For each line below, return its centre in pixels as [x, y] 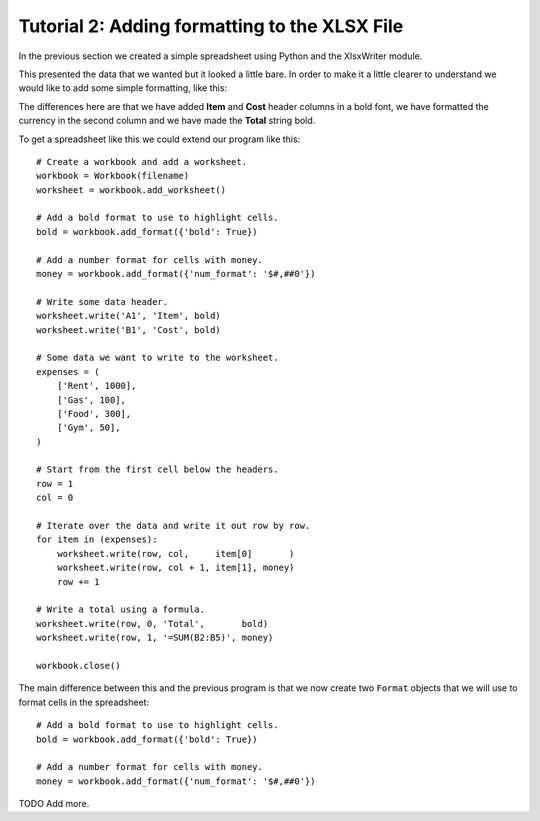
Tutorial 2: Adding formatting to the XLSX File [211, 26]
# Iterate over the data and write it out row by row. [173, 526]
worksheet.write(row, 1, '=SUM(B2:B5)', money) [155, 638]
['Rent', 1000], [96, 386]
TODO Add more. [54, 804]
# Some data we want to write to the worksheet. [157, 358]
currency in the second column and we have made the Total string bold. [167, 121]
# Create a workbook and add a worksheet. [142, 161]
